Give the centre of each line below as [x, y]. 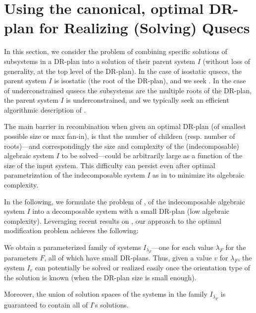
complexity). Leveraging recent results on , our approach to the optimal [113, 220]
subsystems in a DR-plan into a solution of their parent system [100, 61]
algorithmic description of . [45, 109]
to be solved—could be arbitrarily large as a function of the [152, 156]
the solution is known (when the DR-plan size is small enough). [100, 277]
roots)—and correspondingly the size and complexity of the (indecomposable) [122, 146]
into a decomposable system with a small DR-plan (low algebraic [131, 211]
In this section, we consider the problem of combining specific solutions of [116, 51]
